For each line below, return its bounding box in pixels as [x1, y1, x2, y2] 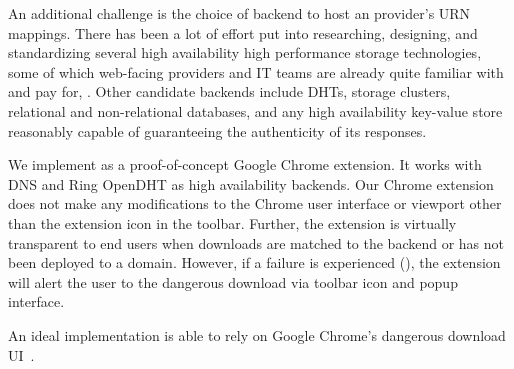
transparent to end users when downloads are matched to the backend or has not [8, 232, 505, 253]
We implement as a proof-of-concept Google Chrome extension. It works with [8, 154, 482, 175]
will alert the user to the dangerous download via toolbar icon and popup [8, 271, 458, 292]
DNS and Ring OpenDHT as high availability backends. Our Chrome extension [8, 173, 494, 194]
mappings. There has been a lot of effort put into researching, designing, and [8, 22, 478, 43]
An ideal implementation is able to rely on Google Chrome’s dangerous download [8, 324, 506, 345]
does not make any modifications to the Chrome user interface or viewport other [8, 193, 502, 214]
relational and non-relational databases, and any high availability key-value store [8, 100, 503, 121]
